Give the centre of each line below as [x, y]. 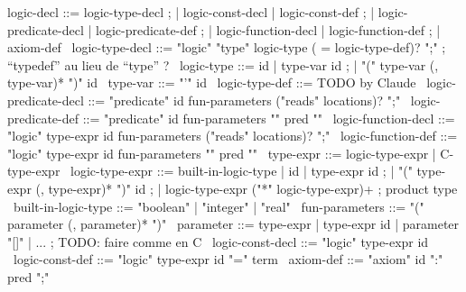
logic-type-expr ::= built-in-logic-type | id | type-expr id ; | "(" [242, 171]
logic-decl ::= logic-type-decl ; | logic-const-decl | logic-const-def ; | [191, 12]
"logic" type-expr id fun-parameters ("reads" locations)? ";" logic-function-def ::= [233, 136]
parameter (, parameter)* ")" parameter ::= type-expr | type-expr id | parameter [233, 224]
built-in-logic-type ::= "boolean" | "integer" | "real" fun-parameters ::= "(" [219, 206]
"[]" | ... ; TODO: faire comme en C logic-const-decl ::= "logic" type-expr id [218, 241]
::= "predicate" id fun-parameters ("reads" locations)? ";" [244, 100]
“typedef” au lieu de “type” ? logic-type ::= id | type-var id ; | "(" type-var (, [223, 64]
